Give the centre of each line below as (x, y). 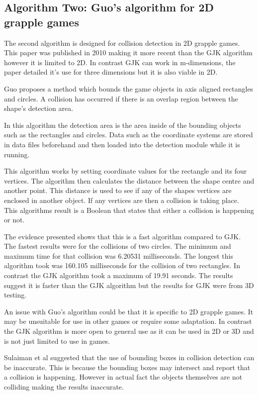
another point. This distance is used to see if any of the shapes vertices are (118, 190)
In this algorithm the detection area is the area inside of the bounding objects (123, 125)
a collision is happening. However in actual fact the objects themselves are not (123, 377)
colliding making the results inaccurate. (64, 387)
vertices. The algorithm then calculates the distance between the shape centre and (129, 180)
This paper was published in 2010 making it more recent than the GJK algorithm (129, 52)
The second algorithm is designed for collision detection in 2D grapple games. (122, 43)
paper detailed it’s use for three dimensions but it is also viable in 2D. (111, 72)
